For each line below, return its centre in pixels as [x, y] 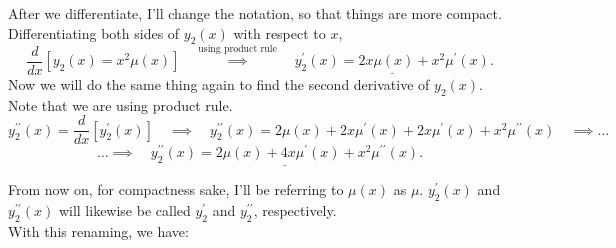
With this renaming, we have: [98, 230]
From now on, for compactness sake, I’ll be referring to [176, 189]
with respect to [279, 32]
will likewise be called [124, 210]
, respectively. [295, 210]
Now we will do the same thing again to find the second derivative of [219, 83]
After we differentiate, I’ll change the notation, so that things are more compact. [255, 13]
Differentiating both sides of [94, 32]
